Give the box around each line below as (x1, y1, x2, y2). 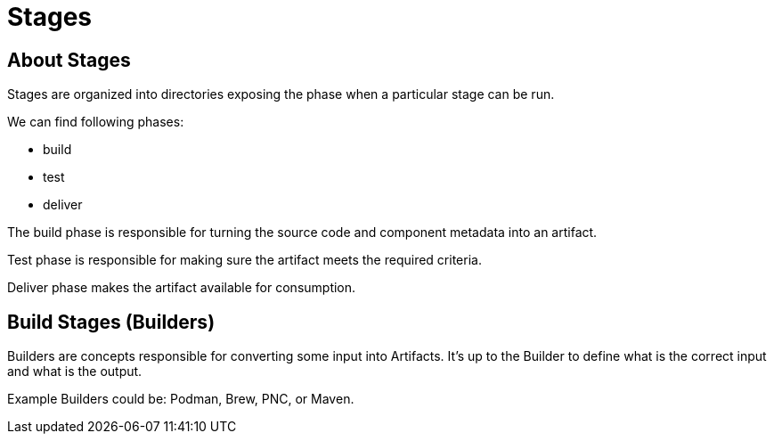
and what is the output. (7, 363, 143, 380)
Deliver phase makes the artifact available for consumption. (7, 280, 356, 296)
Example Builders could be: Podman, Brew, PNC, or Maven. (7, 391, 354, 407)
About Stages (7, 48, 131, 71)
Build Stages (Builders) (7, 310, 216, 333)
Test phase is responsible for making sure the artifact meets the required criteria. (7, 252, 482, 268)
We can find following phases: (7, 114, 184, 130)
